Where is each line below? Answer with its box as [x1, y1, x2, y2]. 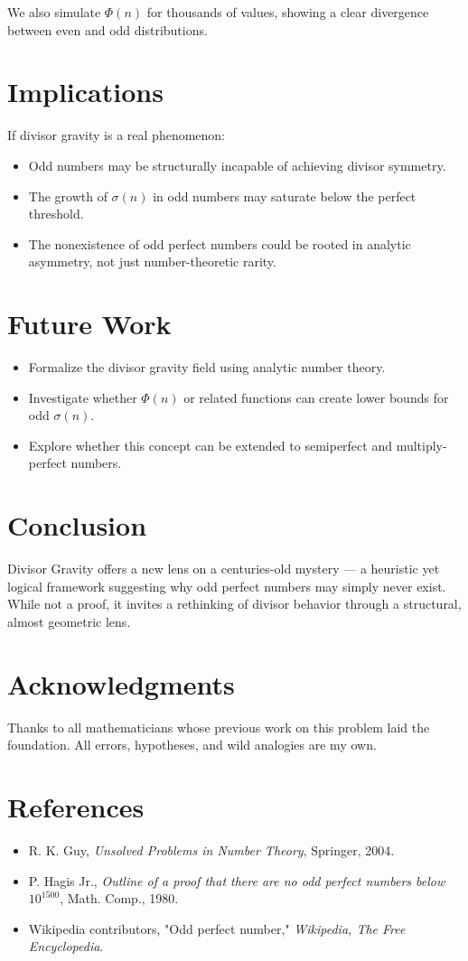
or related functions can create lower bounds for [183, 387, 449, 406]
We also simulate [7, 3, 101, 21]
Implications [7, 73, 164, 110]
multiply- [396, 435, 447, 454]
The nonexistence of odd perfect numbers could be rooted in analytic [28, 234, 411, 253]
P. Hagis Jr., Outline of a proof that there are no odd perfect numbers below [28, 871, 445, 890]
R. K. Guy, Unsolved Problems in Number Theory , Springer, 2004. [28, 840, 395, 859]
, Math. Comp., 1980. [60, 889, 179, 908]
